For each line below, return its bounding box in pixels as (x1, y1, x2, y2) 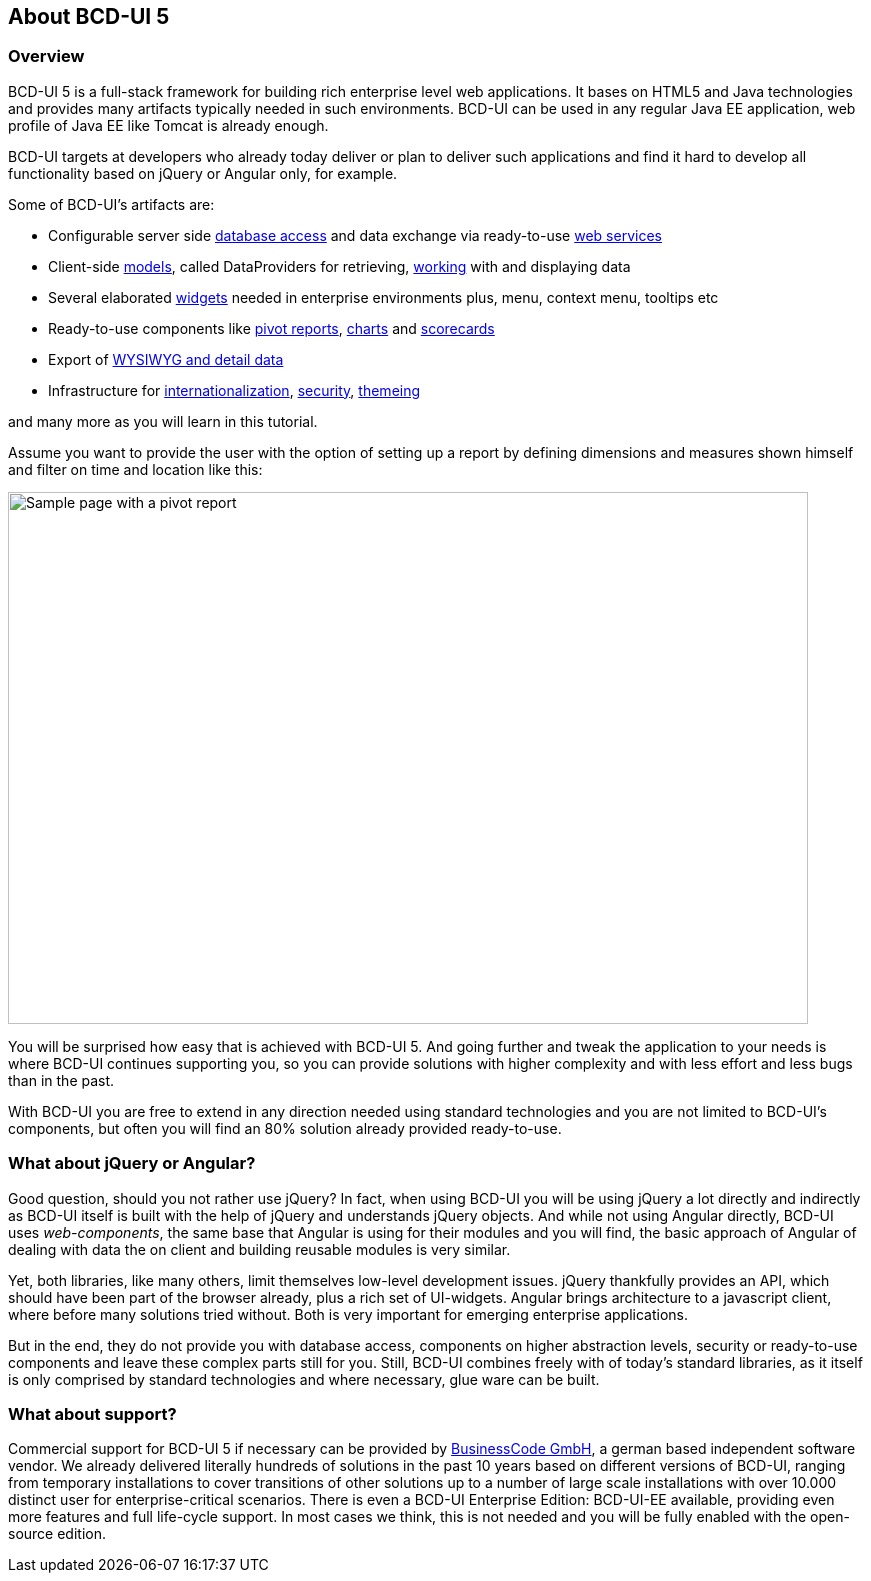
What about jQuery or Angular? (8, 1153, 256, 1174)
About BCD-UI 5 (8, 4, 170, 29)
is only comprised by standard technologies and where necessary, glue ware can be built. (8, 1370, 600, 1388)
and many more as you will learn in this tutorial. (8, 412, 318, 430)
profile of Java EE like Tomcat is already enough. (8, 116, 329, 134)
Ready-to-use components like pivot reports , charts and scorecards (48, 319, 495, 337)
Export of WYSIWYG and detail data (48, 350, 284, 368)
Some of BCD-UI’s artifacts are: (8, 195, 215, 213)
